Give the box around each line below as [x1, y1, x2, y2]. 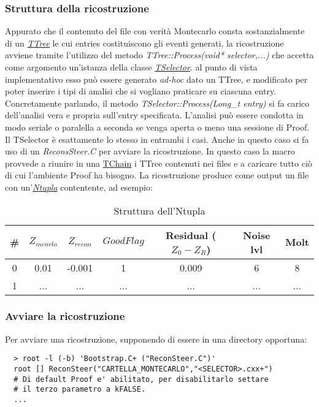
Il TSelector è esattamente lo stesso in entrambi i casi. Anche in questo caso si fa [5, 132, 309, 145]
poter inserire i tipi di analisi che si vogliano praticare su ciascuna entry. [5, 85, 277, 97]
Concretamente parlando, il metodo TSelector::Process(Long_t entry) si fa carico [5, 96, 310, 109]
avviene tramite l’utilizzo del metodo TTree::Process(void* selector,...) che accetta [5, 48, 314, 61]
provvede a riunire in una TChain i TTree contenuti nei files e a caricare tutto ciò [5, 156, 312, 169]
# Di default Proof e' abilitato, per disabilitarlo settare [13, 375, 269, 384]
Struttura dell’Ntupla [113, 203, 206, 218]
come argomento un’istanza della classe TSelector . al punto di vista [5, 61, 258, 73]
